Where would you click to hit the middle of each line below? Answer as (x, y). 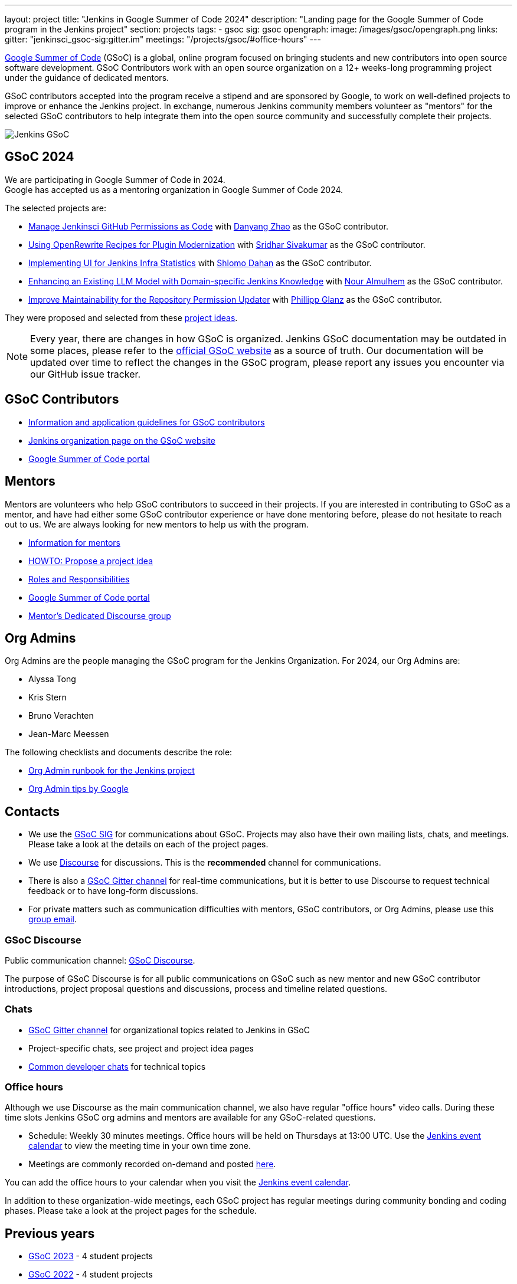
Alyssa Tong (52, 679)
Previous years (50, 1233)
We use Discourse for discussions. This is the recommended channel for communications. (205, 863)
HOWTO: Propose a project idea (91, 561)
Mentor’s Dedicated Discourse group (100, 615)
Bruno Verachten (61, 716)
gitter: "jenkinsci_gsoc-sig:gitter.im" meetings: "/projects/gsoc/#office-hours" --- (163, 39)
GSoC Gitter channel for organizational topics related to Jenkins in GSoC (169, 1030)
